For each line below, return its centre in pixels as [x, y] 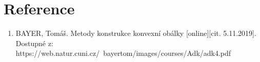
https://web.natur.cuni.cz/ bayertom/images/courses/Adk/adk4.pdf [123, 53]
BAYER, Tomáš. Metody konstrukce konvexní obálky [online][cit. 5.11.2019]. [136, 33]
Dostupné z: [34, 43]
